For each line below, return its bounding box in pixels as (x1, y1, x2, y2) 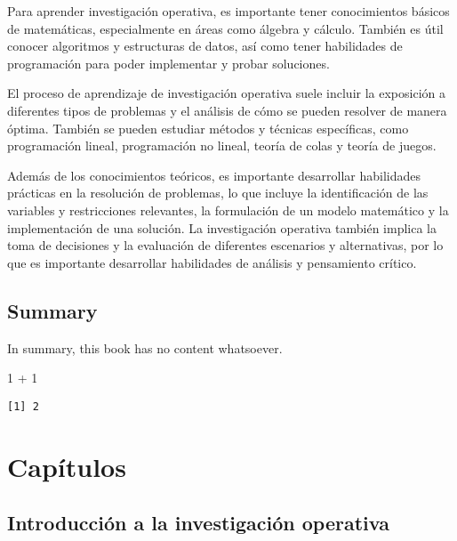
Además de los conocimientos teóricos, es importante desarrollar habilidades (7, 166, 421, 184)
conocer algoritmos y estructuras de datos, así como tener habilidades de (7, 36, 403, 55)
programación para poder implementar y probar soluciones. (7, 53, 330, 72)
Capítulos (7, 448, 126, 484)
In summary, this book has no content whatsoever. (7, 338, 283, 357)
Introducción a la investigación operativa (7, 509, 389, 537)
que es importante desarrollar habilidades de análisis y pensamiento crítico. (7, 253, 417, 271)
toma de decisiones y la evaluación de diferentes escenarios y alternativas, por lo (7, 236, 444, 254)
